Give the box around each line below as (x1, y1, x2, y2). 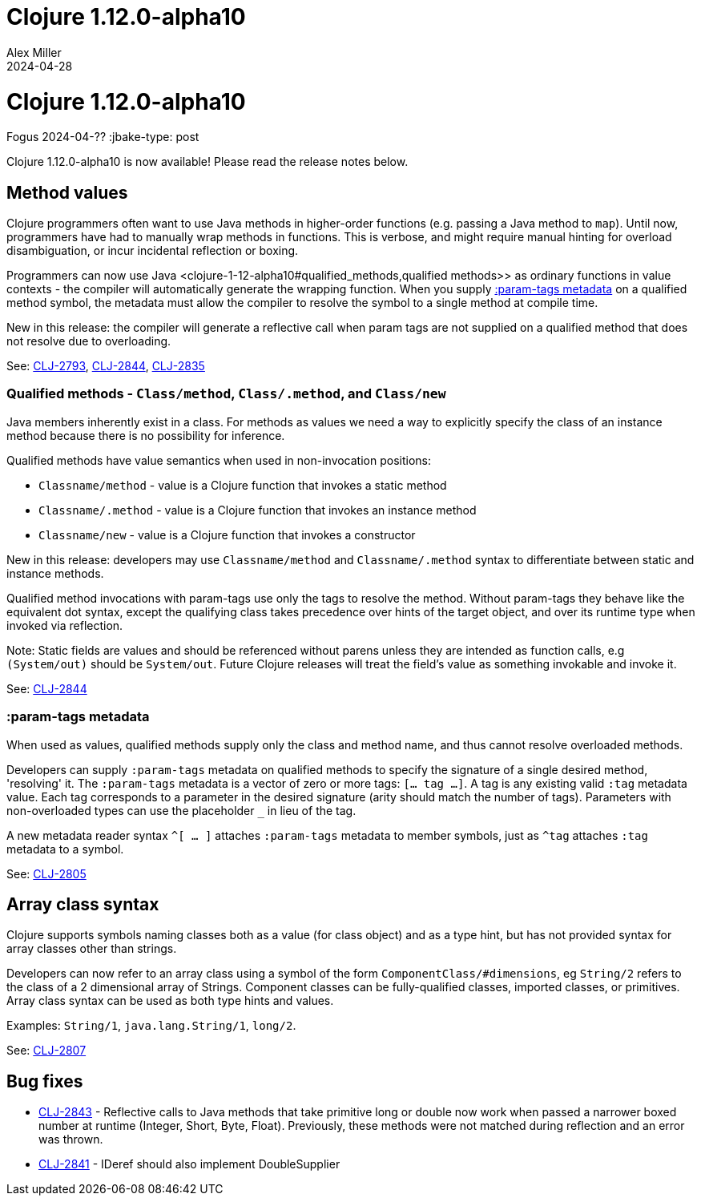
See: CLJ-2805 (6, 866, 87, 881)
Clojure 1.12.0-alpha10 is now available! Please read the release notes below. (6, 155, 409, 169)
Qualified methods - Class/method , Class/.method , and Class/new (6, 385, 446, 402)
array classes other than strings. (6, 942, 177, 956)
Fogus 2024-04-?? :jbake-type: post (6, 130, 199, 144)
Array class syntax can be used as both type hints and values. (6, 994, 334, 1008)
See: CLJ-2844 (6, 681, 87, 696)
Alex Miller (6, 45, 62, 59)
